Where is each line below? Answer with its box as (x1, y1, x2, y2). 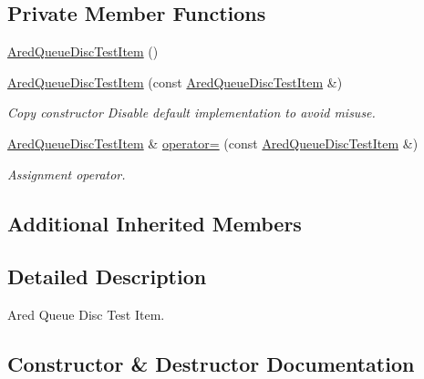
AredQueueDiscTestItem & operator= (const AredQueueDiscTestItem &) (7, 133, 419, 152)
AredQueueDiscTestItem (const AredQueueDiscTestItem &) (7, 72, 343, 91)
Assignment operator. (7, 164, 126, 183)
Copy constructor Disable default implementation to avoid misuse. (7, 103, 376, 122)
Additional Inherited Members (7, 209, 302, 237)
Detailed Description (7, 262, 207, 291)
